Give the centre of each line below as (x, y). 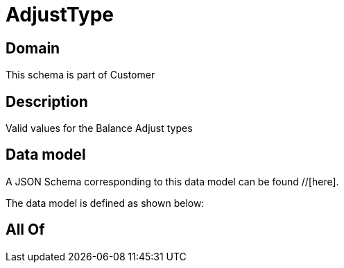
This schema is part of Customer (80, 75)
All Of (25, 230)
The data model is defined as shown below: (105, 203)
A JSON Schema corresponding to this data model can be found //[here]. (172, 181)
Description (47, 101)
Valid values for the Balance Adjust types (99, 128)
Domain (33, 48)
